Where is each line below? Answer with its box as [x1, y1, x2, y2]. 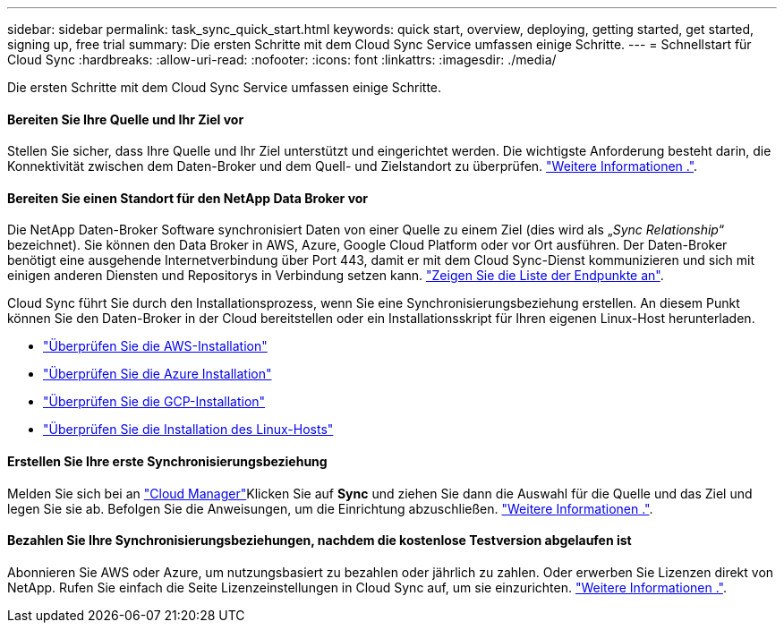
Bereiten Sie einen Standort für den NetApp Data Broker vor [7, 190, 369, 206]
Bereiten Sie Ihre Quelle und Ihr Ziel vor [7, 111, 244, 127]
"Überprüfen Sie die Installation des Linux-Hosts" [43, 421, 334, 438]
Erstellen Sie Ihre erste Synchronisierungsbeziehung [7, 454, 328, 470]
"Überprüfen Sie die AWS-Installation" [43, 338, 268, 354]
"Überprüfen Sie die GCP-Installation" [43, 394, 266, 410]
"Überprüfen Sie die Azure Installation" [43, 366, 272, 382]
